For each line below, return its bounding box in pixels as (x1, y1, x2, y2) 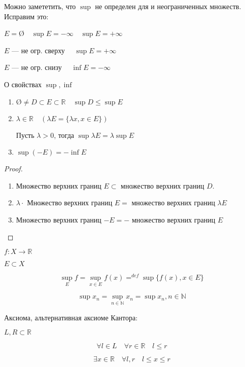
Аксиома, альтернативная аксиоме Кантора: (4, 312, 138, 322)
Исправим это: (4, 11, 49, 21)
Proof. (4, 163, 23, 174)
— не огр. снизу (12, 62, 62, 72)
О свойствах (4, 79, 42, 89)
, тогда (54, 129, 74, 140)
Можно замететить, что (4, 1, 76, 11)
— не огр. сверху (12, 45, 65, 55)
